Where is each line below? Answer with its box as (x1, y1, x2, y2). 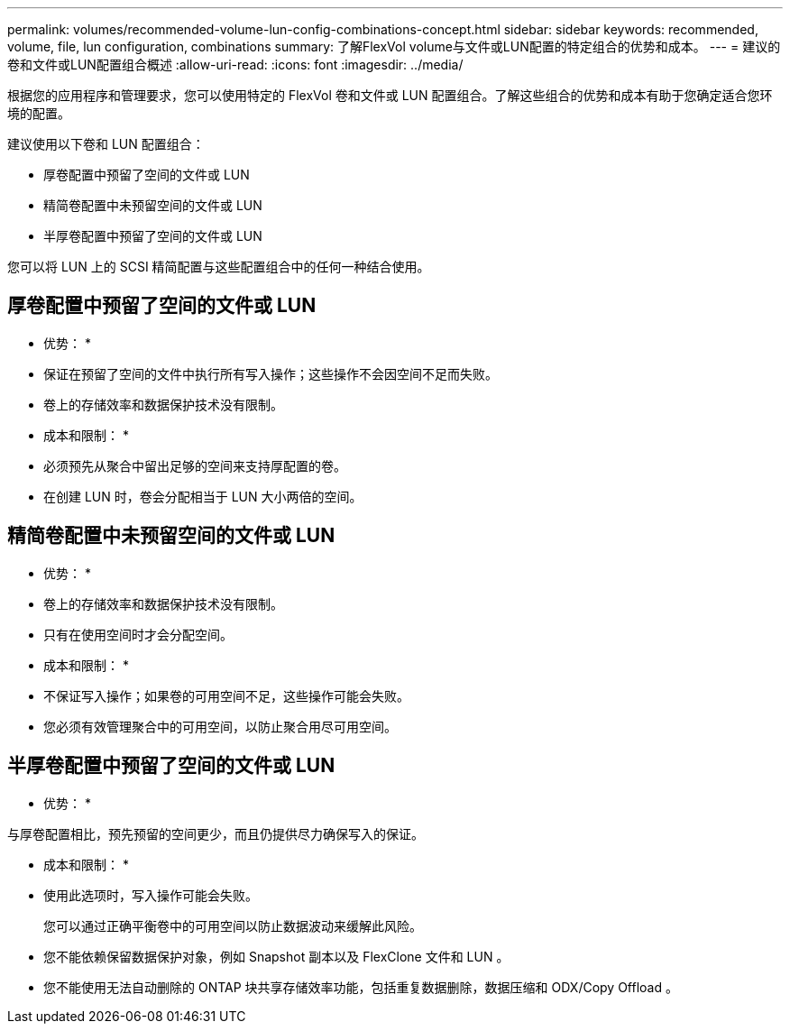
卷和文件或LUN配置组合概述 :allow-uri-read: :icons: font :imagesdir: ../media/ (7, 57, 464, 72)
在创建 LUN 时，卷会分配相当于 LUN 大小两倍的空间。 (43, 488, 363, 504)
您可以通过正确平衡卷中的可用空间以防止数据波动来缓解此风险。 (43, 917, 422, 934)
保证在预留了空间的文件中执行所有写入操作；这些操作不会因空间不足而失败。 (43, 365, 498, 382)
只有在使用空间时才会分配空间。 (43, 626, 233, 642)
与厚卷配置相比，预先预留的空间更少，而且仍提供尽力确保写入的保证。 (7, 825, 424, 842)
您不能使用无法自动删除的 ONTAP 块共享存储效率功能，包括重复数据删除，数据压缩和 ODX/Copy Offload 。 (43, 979, 678, 995)
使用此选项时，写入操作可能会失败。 (43, 887, 258, 903)
